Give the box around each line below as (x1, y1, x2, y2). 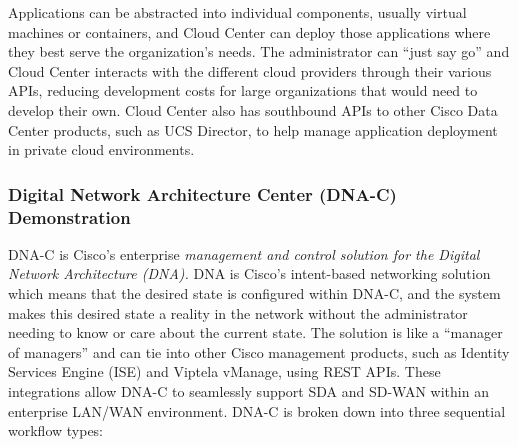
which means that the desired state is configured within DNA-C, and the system (8, 283, 501, 304)
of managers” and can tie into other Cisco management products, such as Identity (8, 341, 510, 362)
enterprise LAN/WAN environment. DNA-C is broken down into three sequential (8, 400, 506, 421)
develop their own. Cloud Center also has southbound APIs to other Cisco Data (8, 99, 498, 120)
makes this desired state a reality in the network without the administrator (8, 302, 468, 323)
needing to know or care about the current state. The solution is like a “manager (8, 322, 503, 343)
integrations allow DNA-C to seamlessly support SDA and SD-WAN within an (8, 381, 489, 402)
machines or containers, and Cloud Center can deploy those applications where (8, 21, 491, 42)
